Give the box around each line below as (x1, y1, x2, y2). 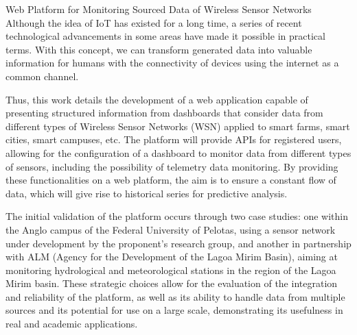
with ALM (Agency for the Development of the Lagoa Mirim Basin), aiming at (5, 249, 338, 264)
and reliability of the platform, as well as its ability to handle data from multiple (5, 289, 345, 303)
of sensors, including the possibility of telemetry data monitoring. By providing (5, 159, 338, 173)
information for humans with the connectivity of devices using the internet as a (5, 55, 339, 70)
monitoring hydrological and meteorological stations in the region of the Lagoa (5, 262, 336, 277)
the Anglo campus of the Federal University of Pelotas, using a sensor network (5, 222, 336, 236)
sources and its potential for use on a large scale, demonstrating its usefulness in (5, 303, 343, 317)
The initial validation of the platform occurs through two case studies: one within (5, 209, 348, 223)
